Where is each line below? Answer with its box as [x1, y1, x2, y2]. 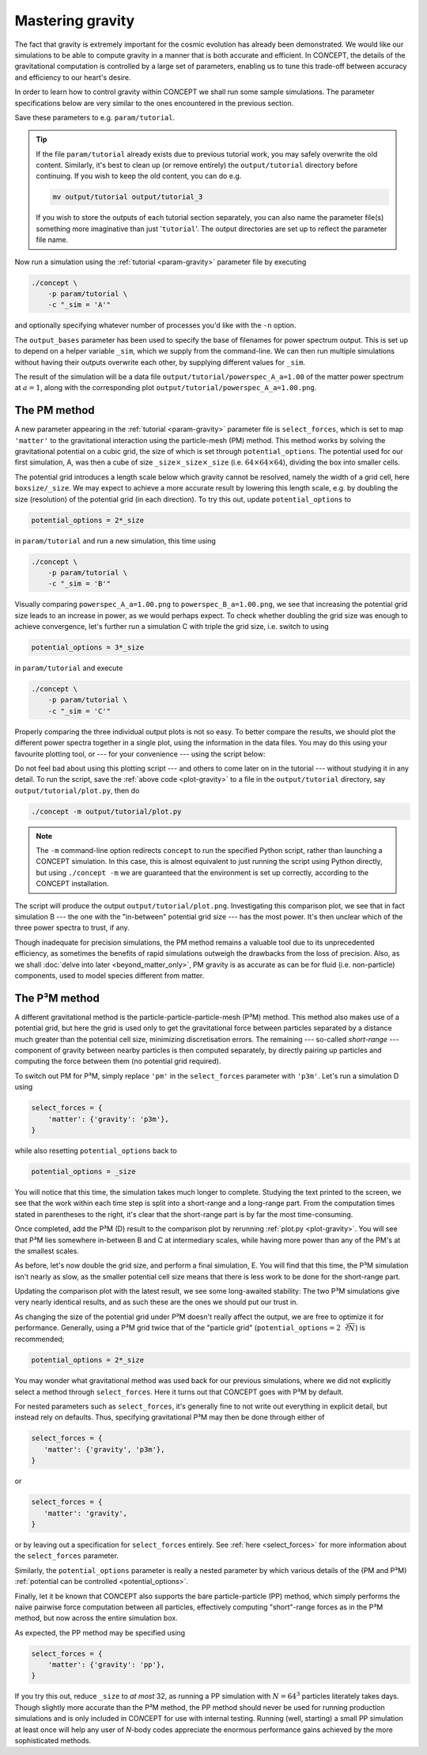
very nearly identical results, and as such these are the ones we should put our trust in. [14, 1298, 299, 1307]
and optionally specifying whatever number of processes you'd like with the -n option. [14, 320, 297, 330]
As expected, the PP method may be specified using [14, 1628, 186, 1637]
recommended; [14, 1334, 65, 1344]
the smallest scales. [14, 1246, 79, 1256]
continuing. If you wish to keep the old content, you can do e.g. [36, 171, 242, 181]
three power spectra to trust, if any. [14, 923, 130, 933]
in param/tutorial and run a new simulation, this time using [14, 536, 217, 545]
